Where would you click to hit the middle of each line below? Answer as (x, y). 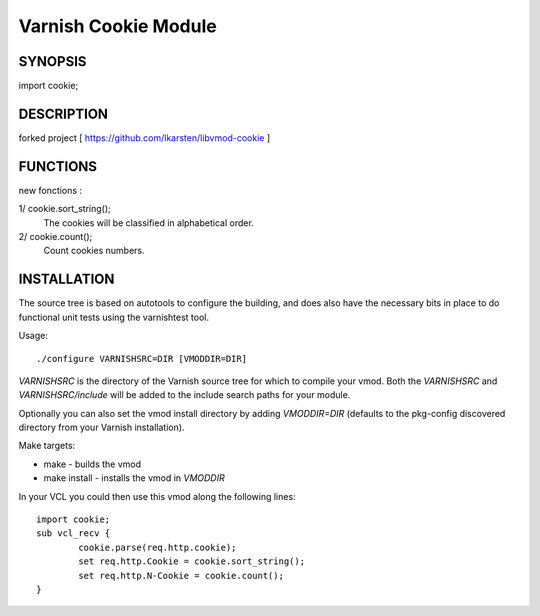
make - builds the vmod (92, 464)
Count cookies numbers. (94, 251)
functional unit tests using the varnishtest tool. (114, 317)
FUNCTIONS (58, 166)
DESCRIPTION (63, 113)
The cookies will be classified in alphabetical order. (148, 222)
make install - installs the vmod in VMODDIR (134, 478)
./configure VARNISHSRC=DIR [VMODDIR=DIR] (142, 358)
